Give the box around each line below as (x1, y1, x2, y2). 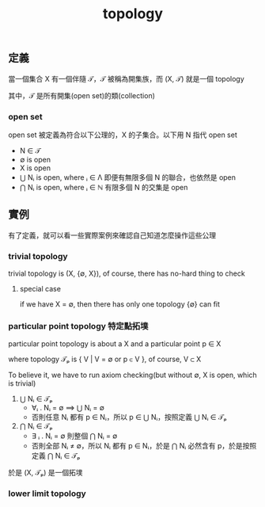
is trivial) (8, 379, 36, 388)
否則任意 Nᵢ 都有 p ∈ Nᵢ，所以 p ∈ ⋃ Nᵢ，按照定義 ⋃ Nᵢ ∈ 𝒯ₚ (31, 413, 227, 422)
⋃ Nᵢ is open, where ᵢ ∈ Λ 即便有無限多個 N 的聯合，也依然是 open (19, 172, 236, 182)
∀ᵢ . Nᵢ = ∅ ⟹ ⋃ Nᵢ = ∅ (31, 403, 104, 413)
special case (19, 284, 62, 294)
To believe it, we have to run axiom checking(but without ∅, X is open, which (8, 370, 257, 380)
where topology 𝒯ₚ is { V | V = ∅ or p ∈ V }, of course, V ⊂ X (8, 354, 202, 364)
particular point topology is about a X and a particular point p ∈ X (8, 339, 221, 349)
